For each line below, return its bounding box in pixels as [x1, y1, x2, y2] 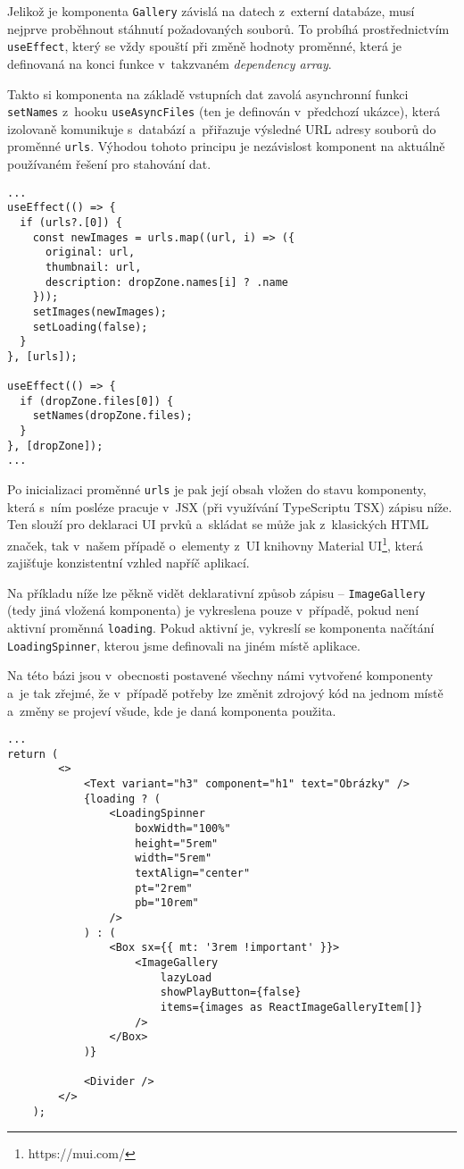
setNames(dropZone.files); [32, 409, 193, 423]
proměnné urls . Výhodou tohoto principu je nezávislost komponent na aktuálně [7, 137, 445, 156]
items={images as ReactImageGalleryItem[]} [160, 1000, 423, 1013]
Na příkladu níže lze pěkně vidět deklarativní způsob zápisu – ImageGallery [7, 583, 426, 601]
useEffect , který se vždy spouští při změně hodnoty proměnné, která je [7, 37, 402, 55]
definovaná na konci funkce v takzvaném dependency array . [7, 54, 332, 72]
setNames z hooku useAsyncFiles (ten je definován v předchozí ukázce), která [7, 102, 441, 121]
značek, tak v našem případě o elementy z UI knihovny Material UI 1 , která [7, 533, 424, 554]
